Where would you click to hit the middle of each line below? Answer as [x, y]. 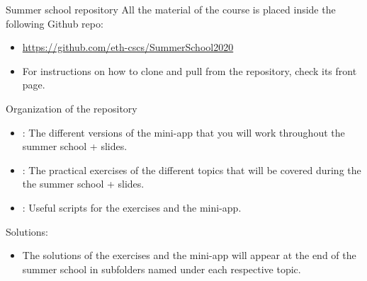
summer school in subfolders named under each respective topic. [162, 269]
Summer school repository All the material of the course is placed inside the [171, 9]
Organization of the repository [72, 108]
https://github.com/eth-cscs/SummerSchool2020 [128, 47]
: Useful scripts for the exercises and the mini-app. [132, 207]
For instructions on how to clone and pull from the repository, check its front [190, 70]
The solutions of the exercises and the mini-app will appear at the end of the [189, 255]
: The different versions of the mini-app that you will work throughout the [183, 132]
